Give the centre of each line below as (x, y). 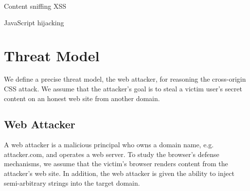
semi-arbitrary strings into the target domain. (72, 182)
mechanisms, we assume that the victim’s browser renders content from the (116, 164)
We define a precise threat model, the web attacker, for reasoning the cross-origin (125, 79)
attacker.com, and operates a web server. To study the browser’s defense (112, 154)
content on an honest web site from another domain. (82, 98)
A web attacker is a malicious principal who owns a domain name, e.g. (109, 145)
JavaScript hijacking (34, 22)
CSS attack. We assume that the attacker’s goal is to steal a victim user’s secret (123, 88)
